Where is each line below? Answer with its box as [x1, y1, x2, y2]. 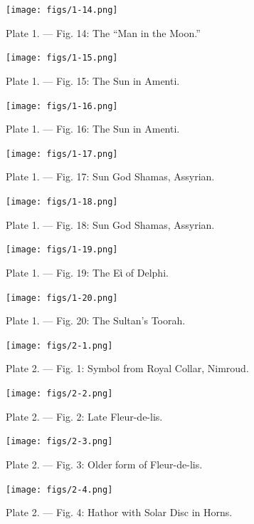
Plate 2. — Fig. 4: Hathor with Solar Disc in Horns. [6, 505, 233, 520]
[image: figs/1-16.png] [6, 101, 118, 111]
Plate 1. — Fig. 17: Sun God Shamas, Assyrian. [6, 169, 215, 184]
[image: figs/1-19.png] [6, 245, 118, 255]
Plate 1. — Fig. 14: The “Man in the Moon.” [6, 25, 201, 40]
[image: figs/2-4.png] [6, 484, 113, 495]
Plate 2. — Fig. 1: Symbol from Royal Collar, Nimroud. [6, 361, 249, 376]
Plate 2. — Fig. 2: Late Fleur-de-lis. [6, 409, 163, 423]
